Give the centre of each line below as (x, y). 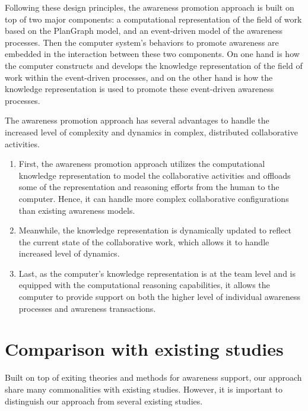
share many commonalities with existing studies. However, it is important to (144, 389)
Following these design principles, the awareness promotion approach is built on (150, 7)
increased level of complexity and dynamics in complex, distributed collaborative (151, 132)
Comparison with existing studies (144, 349)
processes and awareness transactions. (87, 308)
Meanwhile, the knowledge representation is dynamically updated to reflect (155, 230)
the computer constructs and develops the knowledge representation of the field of (154, 65)
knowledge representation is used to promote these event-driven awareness (139, 89)
